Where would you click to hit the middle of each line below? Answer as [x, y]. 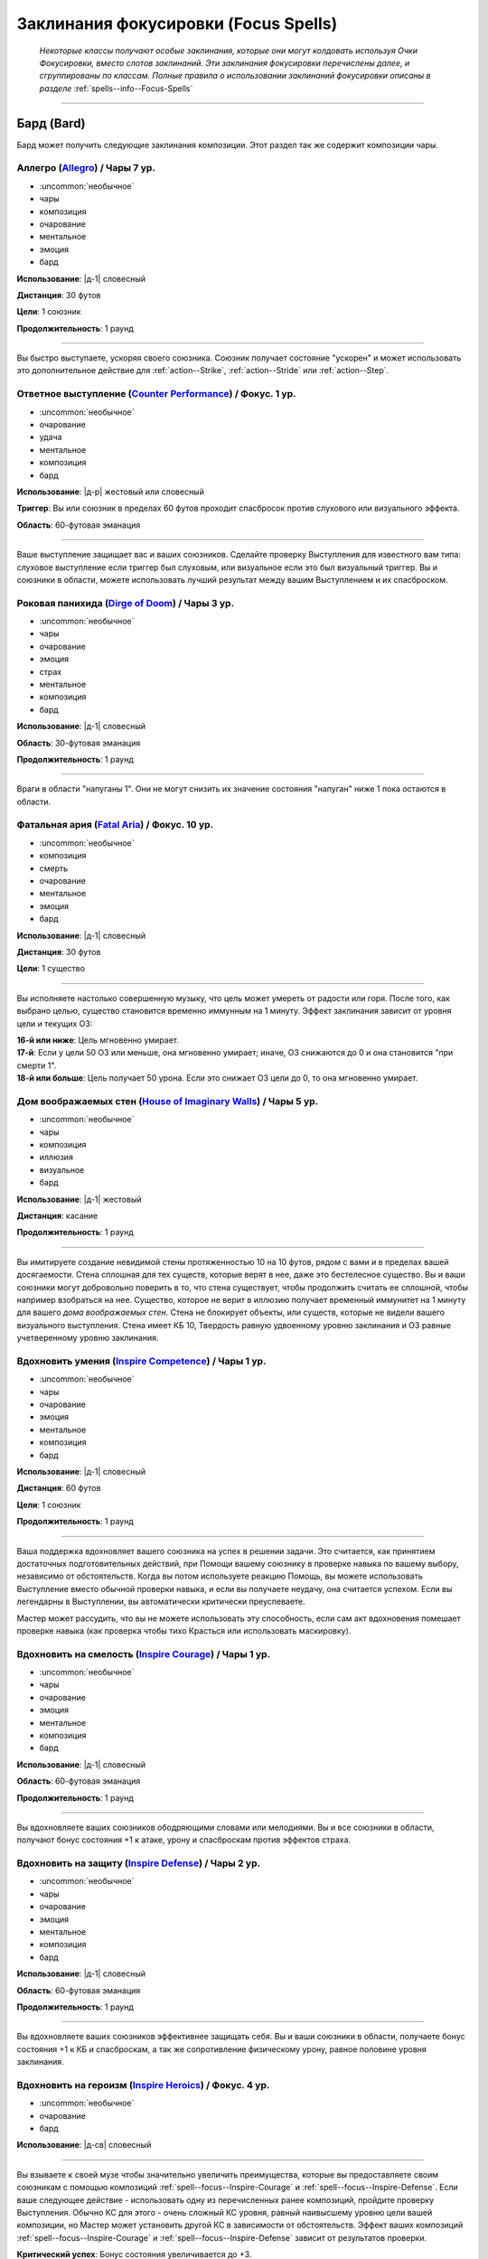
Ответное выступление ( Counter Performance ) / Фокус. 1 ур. [156, 394]
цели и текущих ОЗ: [55, 1023]
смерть [54, 868]
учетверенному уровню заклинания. [88, 1338]
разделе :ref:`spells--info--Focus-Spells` [116, 88]
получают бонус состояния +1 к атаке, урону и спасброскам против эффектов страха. [184, 1840]
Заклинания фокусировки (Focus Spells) [177, 23]
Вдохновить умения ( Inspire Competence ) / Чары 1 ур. [141, 1361]
